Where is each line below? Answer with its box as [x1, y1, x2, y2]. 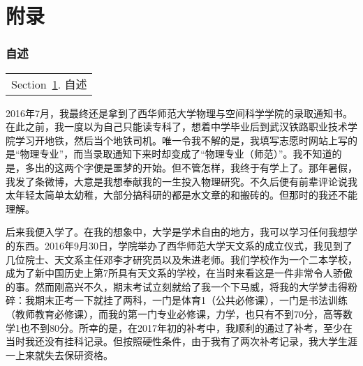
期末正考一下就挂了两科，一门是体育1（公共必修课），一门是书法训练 [34, 293, 348, 307]
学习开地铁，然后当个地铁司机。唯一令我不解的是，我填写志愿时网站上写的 [15, 132, 357, 147]
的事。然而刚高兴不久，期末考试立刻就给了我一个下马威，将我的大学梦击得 [6, 279, 348, 293]
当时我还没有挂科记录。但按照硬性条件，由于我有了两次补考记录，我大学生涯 [6, 334, 357, 349]
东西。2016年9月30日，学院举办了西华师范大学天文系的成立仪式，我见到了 [15, 238, 353, 252]
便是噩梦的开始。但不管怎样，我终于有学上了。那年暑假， [93, 160, 357, 174]
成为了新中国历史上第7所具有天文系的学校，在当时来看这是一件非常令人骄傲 [6, 266, 353, 280]
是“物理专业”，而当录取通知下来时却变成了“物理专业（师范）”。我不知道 [6, 146, 332, 161]
